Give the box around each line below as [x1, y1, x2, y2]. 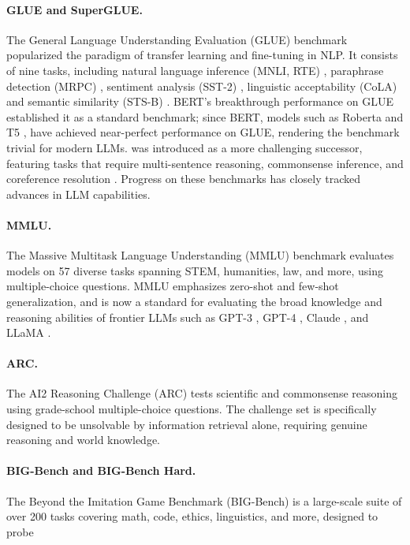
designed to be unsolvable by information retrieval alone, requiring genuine [6, 416, 367, 432]
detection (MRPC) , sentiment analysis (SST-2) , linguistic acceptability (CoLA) [6, 77, 397, 94]
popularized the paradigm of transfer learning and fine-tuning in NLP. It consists [6, 47, 398, 63]
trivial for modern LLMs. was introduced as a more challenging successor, [6, 139, 363, 155]
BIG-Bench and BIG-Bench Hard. [6, 462, 196, 479]
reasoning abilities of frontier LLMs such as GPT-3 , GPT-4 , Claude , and [6, 308, 369, 325]
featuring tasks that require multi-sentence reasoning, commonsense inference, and [6, 155, 404, 171]
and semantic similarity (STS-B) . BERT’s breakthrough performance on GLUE [6, 93, 393, 110]
